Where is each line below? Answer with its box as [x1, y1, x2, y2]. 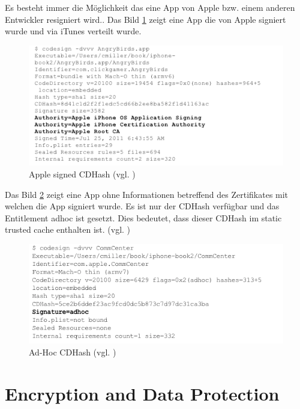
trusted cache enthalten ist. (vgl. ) [5, 223, 131, 236]
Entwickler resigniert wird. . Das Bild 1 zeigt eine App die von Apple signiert [5, 13, 286, 25]
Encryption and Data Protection [5, 381, 280, 405]
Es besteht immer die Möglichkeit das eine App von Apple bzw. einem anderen [5, 1, 295, 13]
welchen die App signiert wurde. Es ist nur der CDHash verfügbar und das [5, 200, 280, 212]
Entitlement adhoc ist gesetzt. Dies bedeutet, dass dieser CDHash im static [5, 211, 282, 224]
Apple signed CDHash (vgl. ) [29, 168, 136, 180]
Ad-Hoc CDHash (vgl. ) [29, 345, 116, 358]
